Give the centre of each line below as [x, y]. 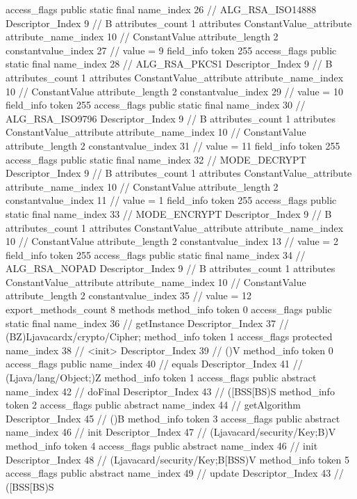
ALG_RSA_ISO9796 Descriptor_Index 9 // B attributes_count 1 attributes [171, 118]
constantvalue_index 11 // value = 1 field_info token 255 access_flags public [171, 200]
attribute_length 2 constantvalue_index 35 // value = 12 [129, 295]
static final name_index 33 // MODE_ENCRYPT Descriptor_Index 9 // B [169, 213]
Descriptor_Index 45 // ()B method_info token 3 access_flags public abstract [173, 418]
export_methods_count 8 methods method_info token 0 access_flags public [169, 309]
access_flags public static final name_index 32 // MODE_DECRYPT [156, 159]
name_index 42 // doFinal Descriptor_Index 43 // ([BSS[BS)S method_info [170, 391]
